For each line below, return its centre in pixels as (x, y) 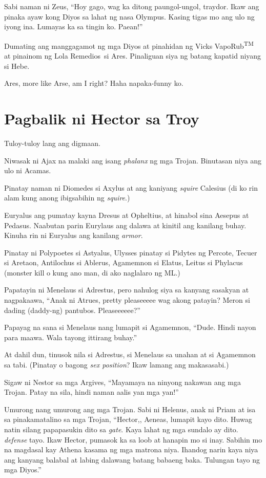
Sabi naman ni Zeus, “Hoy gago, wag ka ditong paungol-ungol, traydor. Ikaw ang (132, 6)
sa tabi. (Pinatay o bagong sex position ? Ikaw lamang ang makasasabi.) (117, 365)
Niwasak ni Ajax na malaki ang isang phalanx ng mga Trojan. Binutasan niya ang (133, 160)
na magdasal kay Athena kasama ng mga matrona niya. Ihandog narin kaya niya (131, 449)
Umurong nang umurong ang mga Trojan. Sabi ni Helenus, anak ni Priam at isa (130, 409)
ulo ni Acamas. (28, 170)
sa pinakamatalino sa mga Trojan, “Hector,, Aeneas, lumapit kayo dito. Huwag (128, 419)
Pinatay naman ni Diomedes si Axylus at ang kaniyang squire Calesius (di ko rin (131, 187)
